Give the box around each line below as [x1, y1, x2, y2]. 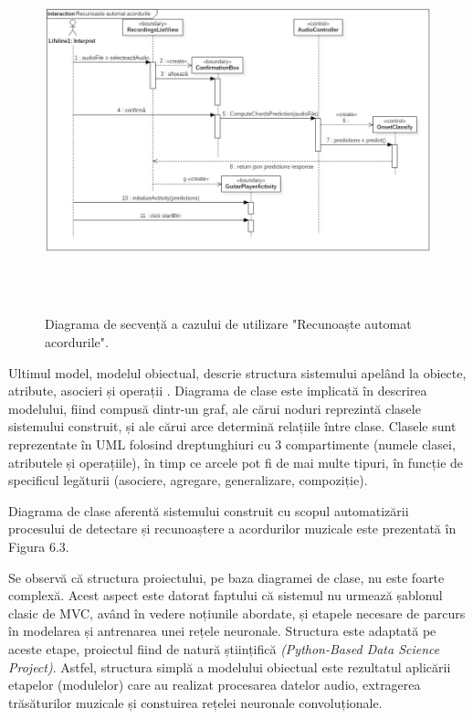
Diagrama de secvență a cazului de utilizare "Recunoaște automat [45, 314, 412, 333]
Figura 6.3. [8, 536, 69, 555]
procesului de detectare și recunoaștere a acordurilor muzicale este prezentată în [8, 519, 457, 538]
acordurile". [45, 333, 109, 352]
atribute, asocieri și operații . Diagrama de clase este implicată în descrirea [8, 381, 427, 400]
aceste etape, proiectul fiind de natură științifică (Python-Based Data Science [8, 639, 440, 658]
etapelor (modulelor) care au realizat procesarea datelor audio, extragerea [8, 675, 421, 694]
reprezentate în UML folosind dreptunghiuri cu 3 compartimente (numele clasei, [8, 435, 456, 453]
